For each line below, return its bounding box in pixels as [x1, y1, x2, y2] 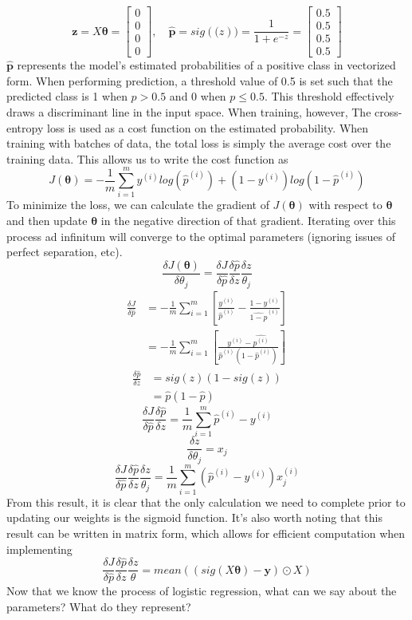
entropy [6, 119, 44, 136]
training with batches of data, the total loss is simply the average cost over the [6, 135, 391, 152]
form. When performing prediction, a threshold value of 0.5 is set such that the [6, 72, 393, 89]
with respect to [308, 196, 383, 213]
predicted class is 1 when [6, 88, 128, 105]
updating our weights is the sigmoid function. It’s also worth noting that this [6, 509, 383, 526]
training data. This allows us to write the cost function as [6, 150, 288, 167]
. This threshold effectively [264, 88, 394, 105]
